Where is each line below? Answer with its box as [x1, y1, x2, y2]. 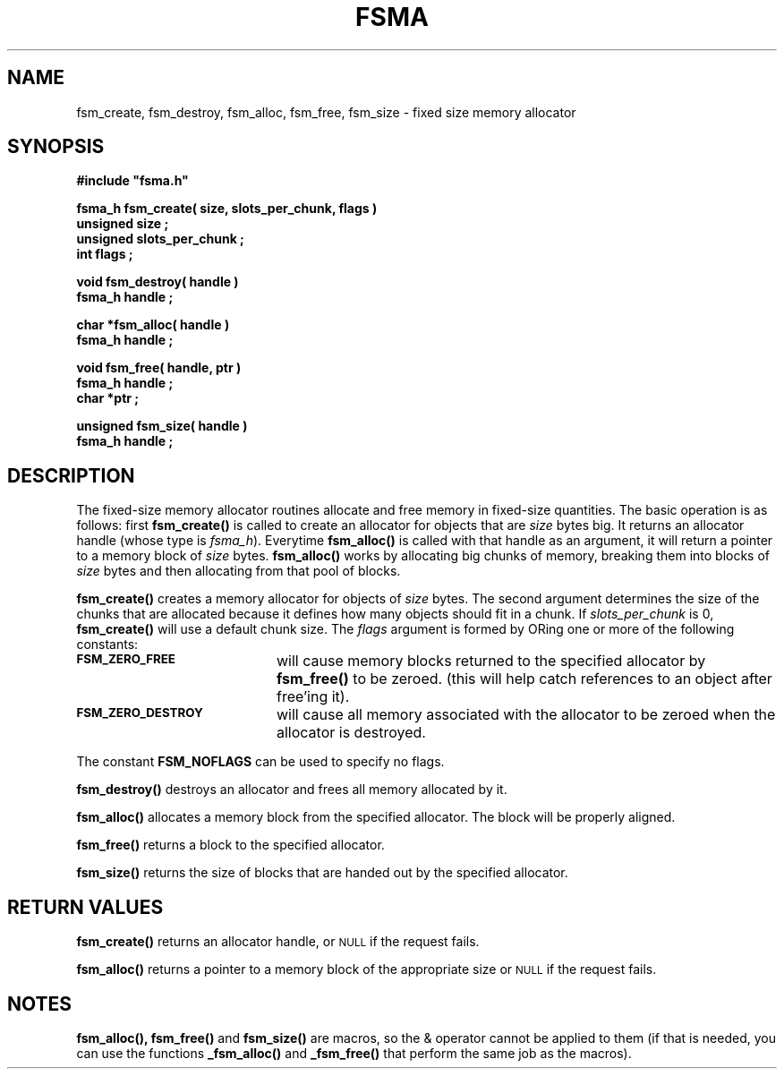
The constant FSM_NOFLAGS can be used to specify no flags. [76, 754, 445, 770]
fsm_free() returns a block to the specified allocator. [76, 837, 385, 853]
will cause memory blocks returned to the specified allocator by [276, 652, 706, 670]
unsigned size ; [76, 216, 169, 232]
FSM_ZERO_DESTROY [76, 705, 203, 721]
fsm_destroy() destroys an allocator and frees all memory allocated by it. [76, 781, 507, 798]
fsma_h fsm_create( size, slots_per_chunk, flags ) [76, 201, 378, 217]
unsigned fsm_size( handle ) [76, 418, 248, 434]
